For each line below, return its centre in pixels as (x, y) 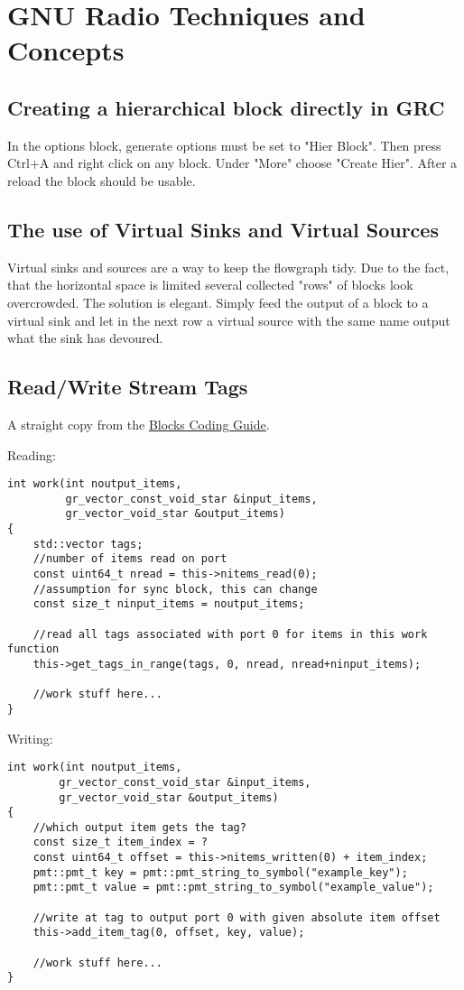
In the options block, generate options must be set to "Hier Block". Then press (224, 145)
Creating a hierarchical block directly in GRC (226, 107)
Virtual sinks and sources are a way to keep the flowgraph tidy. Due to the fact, (228, 267)
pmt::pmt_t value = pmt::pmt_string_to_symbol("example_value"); (233, 888)
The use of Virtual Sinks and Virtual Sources (223, 229)
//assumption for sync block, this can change (175, 589)
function (33, 649)
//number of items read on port (130, 559)
